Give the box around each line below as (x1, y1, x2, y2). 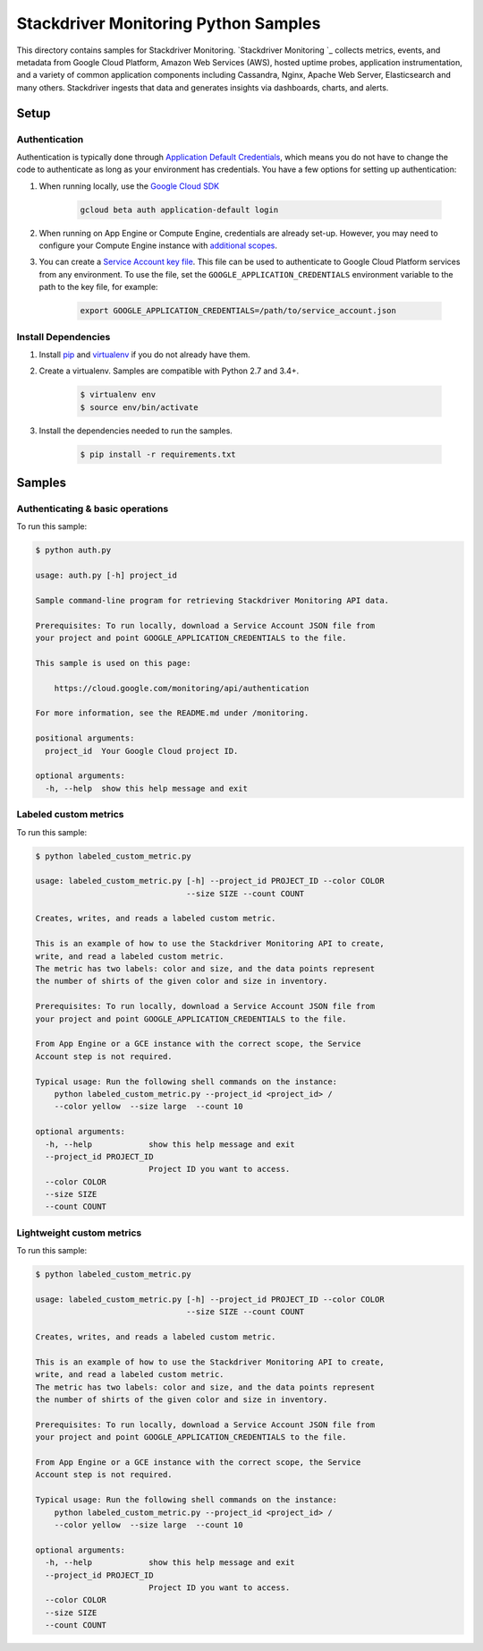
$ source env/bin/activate (80, 402, 199, 412)
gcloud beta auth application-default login (80, 204, 279, 215)
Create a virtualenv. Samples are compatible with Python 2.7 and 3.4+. (38, 365, 300, 376)
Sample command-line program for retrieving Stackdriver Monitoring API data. (35, 595, 389, 605)
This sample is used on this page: (35, 658, 191, 668)
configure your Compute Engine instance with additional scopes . (38, 240, 277, 251)
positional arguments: (35, 733, 135, 743)
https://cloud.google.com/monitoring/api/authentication (54, 683, 309, 693)
